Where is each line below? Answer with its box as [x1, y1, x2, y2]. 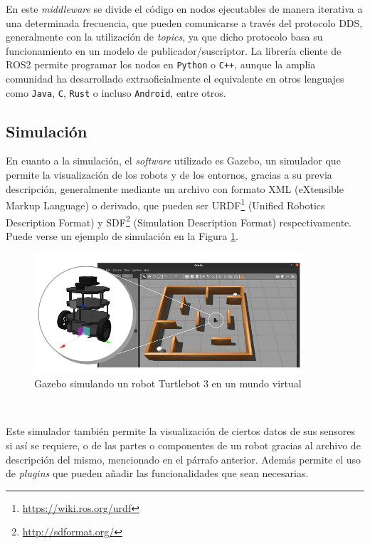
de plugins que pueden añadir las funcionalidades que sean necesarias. [6, 466, 309, 481]
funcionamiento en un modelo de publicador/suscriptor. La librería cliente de [6, 43, 342, 58]
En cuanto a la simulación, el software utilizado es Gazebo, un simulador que [6, 153, 341, 168]
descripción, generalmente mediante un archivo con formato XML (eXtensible [6, 181, 344, 196]
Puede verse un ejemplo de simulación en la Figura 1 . [6, 228, 238, 243]
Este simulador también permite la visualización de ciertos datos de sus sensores [6, 424, 356, 439]
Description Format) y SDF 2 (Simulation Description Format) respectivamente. [6, 212, 352, 229]
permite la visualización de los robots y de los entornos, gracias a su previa [6, 167, 332, 182]
